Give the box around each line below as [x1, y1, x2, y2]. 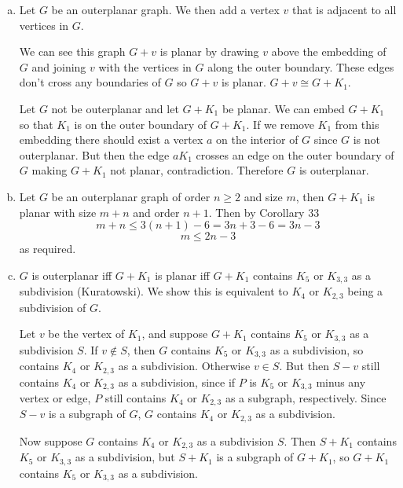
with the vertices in [98, 58, 192, 75]
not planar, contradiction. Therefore [110, 162, 284, 178]
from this [335, 116, 379, 132]
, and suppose [141, 325, 208, 342]
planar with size [19, 204, 97, 220]
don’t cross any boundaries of [19, 74, 161, 90]
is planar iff [155, 266, 210, 283]
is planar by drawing [159, 43, 259, 60]
